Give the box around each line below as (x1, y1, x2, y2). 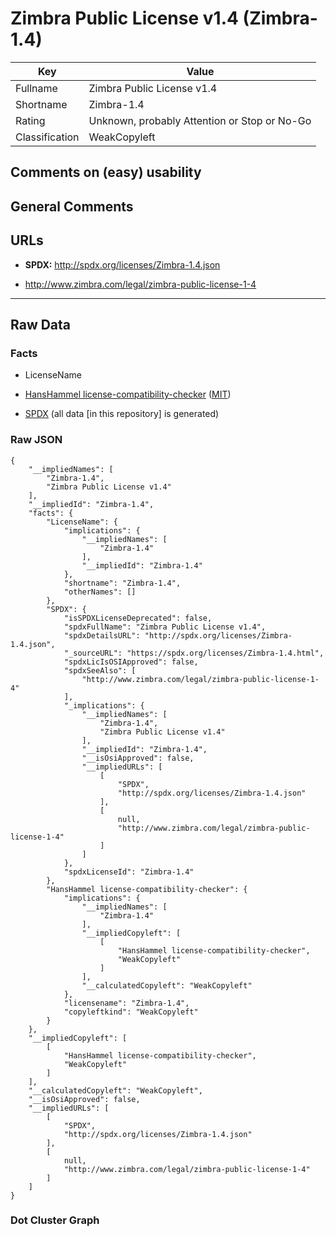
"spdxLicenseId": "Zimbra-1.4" (63, 867, 195, 877)
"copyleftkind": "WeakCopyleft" (63, 1007, 199, 1017)
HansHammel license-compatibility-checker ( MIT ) (24, 388, 232, 401)
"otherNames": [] (63, 587, 137, 597)
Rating (15, 113, 46, 127)
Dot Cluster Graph (10, 1213, 100, 1227)
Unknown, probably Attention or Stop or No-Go (88, 113, 312, 127)
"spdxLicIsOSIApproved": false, (63, 657, 199, 667)
